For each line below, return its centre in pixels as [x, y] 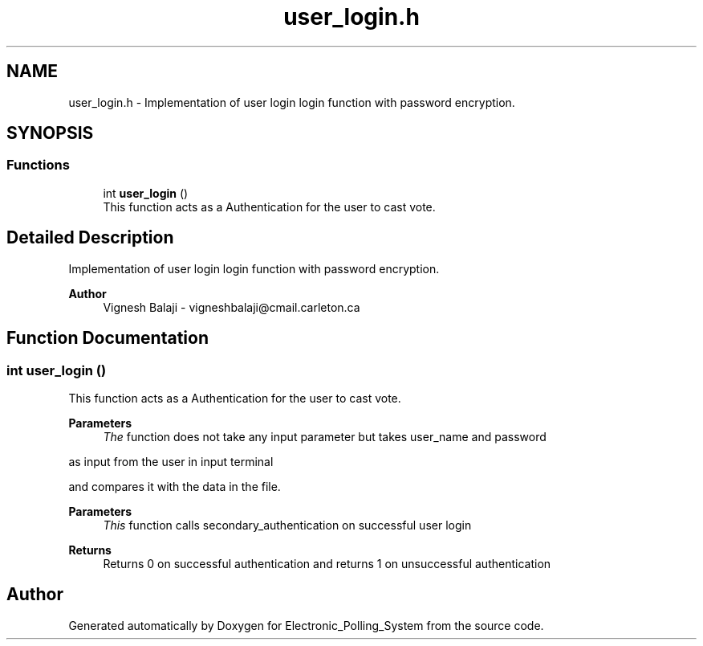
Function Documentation [108, 338]
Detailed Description [90, 238]
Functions [38, 165]
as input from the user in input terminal [171, 461]
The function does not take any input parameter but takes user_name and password [325, 436]
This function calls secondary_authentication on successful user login [287, 525]
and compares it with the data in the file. [175, 486]
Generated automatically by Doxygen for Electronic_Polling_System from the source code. [306, 625]
